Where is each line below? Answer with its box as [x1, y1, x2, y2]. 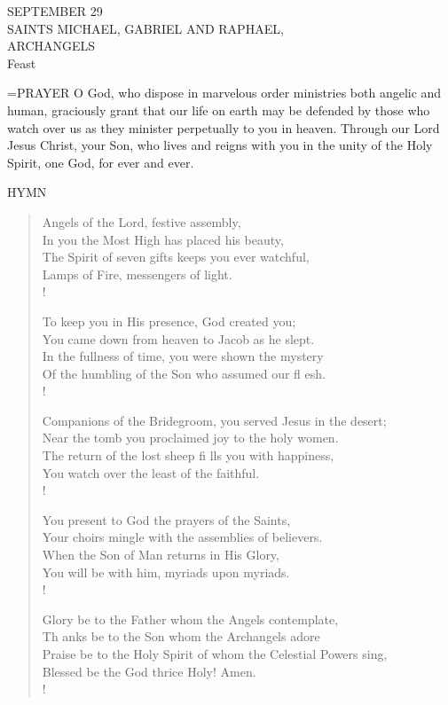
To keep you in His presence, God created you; [42, 311, 296, 330]
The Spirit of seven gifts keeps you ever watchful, [42, 247, 310, 266]
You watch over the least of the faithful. [42, 463, 260, 482]
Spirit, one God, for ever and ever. [7, 153, 194, 171]
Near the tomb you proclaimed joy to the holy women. [42, 428, 339, 447]
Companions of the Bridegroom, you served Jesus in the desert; [42, 411, 387, 429]
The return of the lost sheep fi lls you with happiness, [42, 446, 334, 465]
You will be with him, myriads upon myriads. [42, 562, 290, 581]
